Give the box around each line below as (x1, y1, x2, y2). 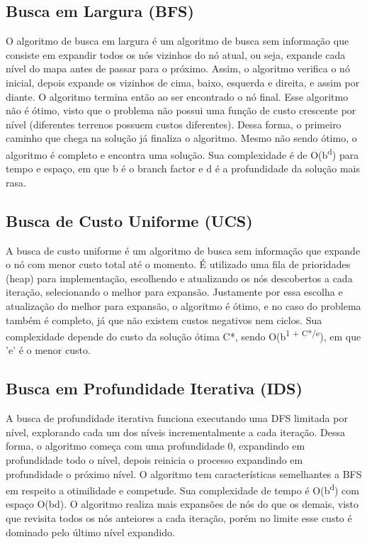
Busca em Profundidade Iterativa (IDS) (6, 377, 303, 399)
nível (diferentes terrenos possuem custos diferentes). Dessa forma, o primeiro (6, 116, 341, 131)
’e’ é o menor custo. (6, 343, 91, 357)
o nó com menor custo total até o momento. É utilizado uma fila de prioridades (6, 257, 351, 272)
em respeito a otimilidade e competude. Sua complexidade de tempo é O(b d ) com (6, 481, 359, 497)
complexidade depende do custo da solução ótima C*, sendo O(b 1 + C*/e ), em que (6, 327, 361, 343)
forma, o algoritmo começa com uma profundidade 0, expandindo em (6, 438, 305, 453)
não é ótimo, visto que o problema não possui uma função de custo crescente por (6, 103, 356, 118)
